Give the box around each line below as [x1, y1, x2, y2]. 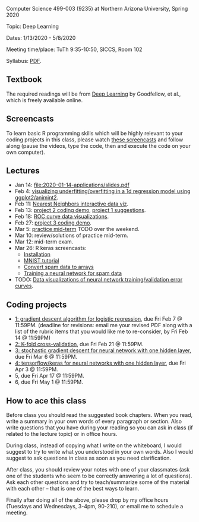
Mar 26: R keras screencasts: [14, 245, 87, 252]
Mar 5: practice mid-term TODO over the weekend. [14, 226, 140, 233]
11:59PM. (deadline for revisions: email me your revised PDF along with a [14, 322, 192, 329]
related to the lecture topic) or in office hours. [6, 431, 118, 438]
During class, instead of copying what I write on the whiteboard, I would [6, 442, 182, 449]
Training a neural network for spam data [23, 270, 122, 277]
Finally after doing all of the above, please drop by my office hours [6, 496, 169, 504]
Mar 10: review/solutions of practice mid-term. [14, 232, 129, 239]
